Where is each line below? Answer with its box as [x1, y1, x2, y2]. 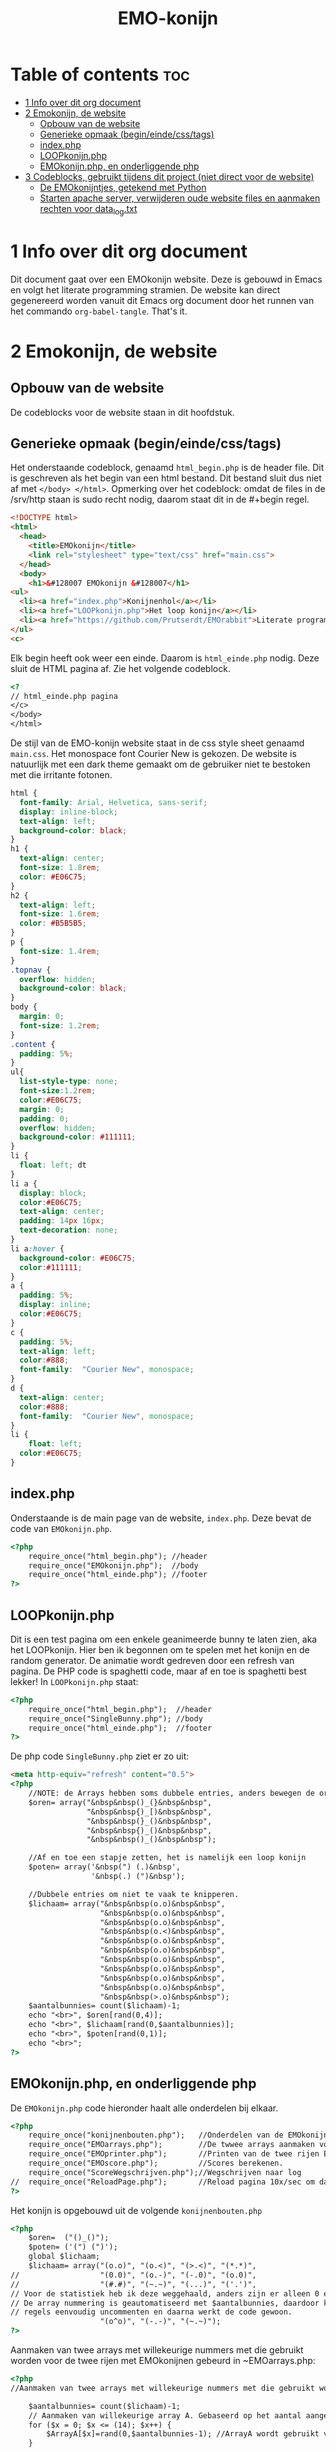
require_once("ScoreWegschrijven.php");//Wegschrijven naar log [28, 2167, 302, 2177]
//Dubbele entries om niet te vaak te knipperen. [28, 1889, 240, 1899]
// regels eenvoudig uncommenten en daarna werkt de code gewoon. [10, 2307, 293, 2317]
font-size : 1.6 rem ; [19, 909, 101, 919]
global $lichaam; [28, 2252, 101, 2262]
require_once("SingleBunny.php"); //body [28, 1713, 203, 1724]
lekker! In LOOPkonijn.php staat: [10, 1675, 139, 1687]
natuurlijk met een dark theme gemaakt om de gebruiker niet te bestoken [10, 758, 311, 771]
